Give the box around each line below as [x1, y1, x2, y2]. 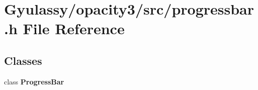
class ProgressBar [4, 76, 64, 86]
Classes [4, 52, 42, 68]
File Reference [23, 18, 125, 39]
